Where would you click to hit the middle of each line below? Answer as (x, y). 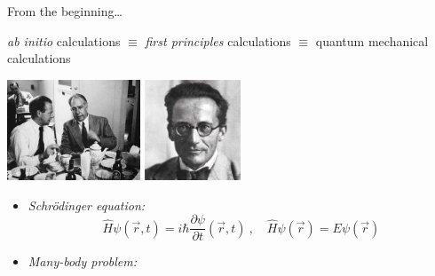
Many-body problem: (83, 261)
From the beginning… (65, 11)
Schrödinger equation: (87, 205)
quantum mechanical (372, 40)
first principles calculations (218, 40)
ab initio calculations (64, 40)
